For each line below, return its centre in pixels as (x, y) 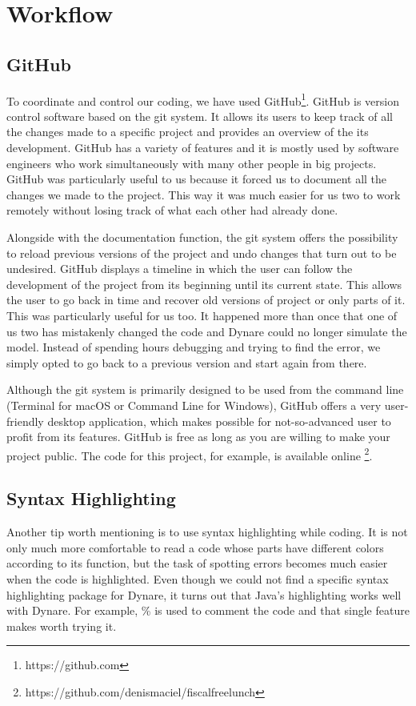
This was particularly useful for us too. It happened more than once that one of (202, 315)
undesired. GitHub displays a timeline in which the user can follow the (180, 269)
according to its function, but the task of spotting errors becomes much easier (197, 563)
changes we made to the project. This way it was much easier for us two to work (204, 194)
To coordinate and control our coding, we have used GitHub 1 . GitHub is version (203, 99)
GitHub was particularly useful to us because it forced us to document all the (197, 179)
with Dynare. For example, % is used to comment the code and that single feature (208, 610)
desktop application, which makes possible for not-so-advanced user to (219, 421)
